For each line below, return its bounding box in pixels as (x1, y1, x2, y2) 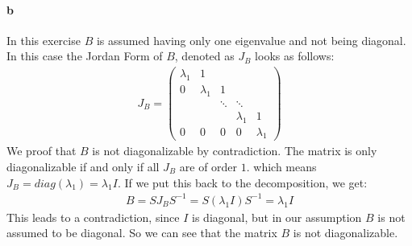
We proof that (6, 142, 77, 159)
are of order (179, 158, 238, 175)
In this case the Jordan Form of (6, 47, 163, 64)
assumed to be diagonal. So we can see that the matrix (6, 224, 277, 241)
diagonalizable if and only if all (6, 158, 160, 175)
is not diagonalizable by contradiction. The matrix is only (92, 142, 377, 159)
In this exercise (6, 31, 81, 48)
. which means (246, 158, 317, 175)
